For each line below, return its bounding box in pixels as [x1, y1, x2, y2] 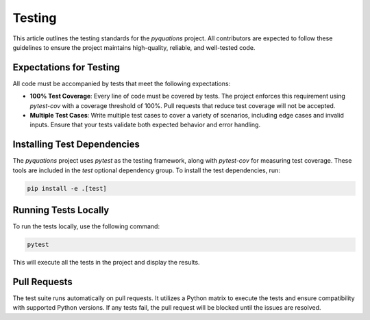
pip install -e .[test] [27, 185, 108, 192]
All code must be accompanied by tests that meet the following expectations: [12, 79, 231, 88]
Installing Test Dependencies [12, 139, 140, 150]
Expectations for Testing [12, 62, 120, 73]
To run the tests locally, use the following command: [12, 222, 160, 230]
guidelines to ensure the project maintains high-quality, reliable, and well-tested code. [12, 43, 256, 51]
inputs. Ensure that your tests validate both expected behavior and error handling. [29, 120, 260, 129]
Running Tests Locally [12, 204, 110, 216]
